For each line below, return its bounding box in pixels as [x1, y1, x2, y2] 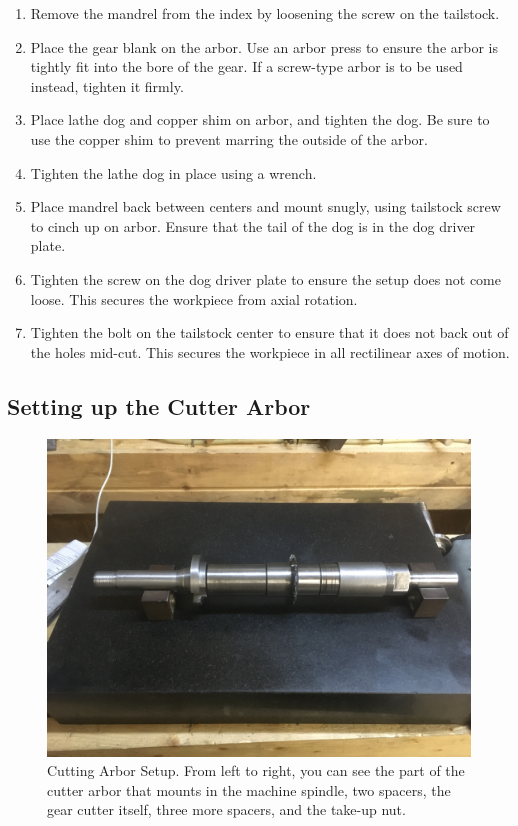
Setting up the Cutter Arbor [7, 390, 311, 421]
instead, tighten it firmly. [30, 75, 184, 96]
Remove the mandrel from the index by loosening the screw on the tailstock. [30, 3, 500, 23]
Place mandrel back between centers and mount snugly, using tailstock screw [30, 196, 501, 217]
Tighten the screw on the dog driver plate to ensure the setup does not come [30, 268, 501, 289]
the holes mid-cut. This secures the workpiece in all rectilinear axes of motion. [30, 341, 510, 362]
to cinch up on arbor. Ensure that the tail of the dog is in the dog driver [30, 215, 476, 236]
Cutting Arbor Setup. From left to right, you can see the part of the [47, 760, 465, 781]
